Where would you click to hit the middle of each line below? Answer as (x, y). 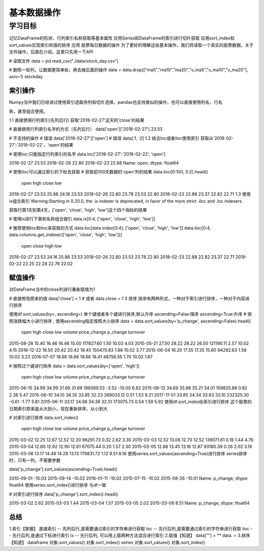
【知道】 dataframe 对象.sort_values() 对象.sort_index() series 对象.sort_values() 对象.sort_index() (107, 542)
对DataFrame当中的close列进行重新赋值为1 (52, 289)
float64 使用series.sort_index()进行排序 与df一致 (58, 485)
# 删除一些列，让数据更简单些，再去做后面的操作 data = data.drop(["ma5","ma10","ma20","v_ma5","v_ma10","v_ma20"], (129, 70)
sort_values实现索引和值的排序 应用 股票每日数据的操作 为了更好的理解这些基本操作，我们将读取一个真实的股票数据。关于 (131, 45)
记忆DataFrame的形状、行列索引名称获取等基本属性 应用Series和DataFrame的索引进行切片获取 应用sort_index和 (122, 38)
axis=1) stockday (26, 77)
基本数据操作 (35, 13)
